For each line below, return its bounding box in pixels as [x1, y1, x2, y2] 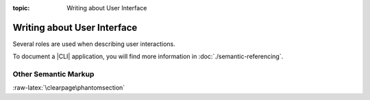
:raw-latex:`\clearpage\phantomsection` [12, 84, 125, 92]
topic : [12, 4, 30, 12]
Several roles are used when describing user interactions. [12, 40, 176, 48]
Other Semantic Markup [12, 69, 95, 79]
